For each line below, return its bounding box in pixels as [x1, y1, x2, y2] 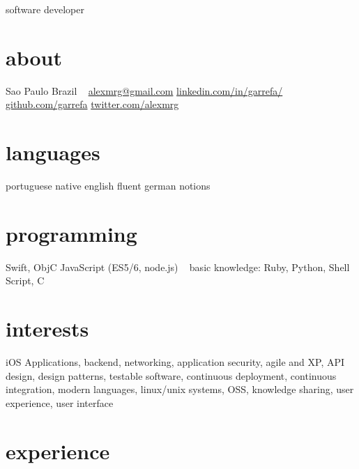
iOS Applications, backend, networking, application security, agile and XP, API [6, 355, 345, 369]
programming [6, 219, 137, 247]
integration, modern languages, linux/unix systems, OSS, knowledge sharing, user [6, 382, 354, 397]
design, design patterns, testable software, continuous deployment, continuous [6, 368, 337, 383]
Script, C [6, 273, 45, 288]
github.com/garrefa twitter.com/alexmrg [6, 97, 179, 112]
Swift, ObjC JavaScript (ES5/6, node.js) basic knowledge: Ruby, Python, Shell [6, 259, 350, 274]
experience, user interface [6, 395, 114, 410]
